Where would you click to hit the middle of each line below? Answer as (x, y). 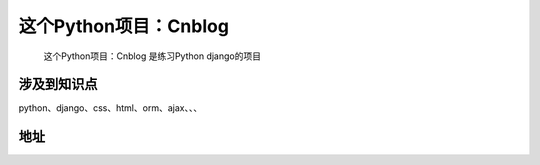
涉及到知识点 (58, 84)
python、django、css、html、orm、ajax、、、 (110, 108)
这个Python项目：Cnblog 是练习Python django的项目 (152, 56)
